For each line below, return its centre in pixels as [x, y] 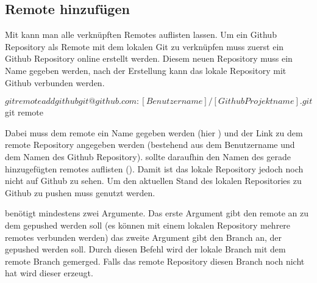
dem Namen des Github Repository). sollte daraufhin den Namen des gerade [148, 156]
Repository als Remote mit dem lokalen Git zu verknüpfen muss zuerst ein [144, 46]
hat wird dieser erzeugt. [49, 273]
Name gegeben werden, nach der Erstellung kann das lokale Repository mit [146, 70]
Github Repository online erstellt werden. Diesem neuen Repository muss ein [149, 58]
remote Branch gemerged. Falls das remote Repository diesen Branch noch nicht [155, 261]
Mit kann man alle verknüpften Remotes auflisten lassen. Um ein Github [141, 35]
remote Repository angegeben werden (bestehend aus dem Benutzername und [150, 145]
